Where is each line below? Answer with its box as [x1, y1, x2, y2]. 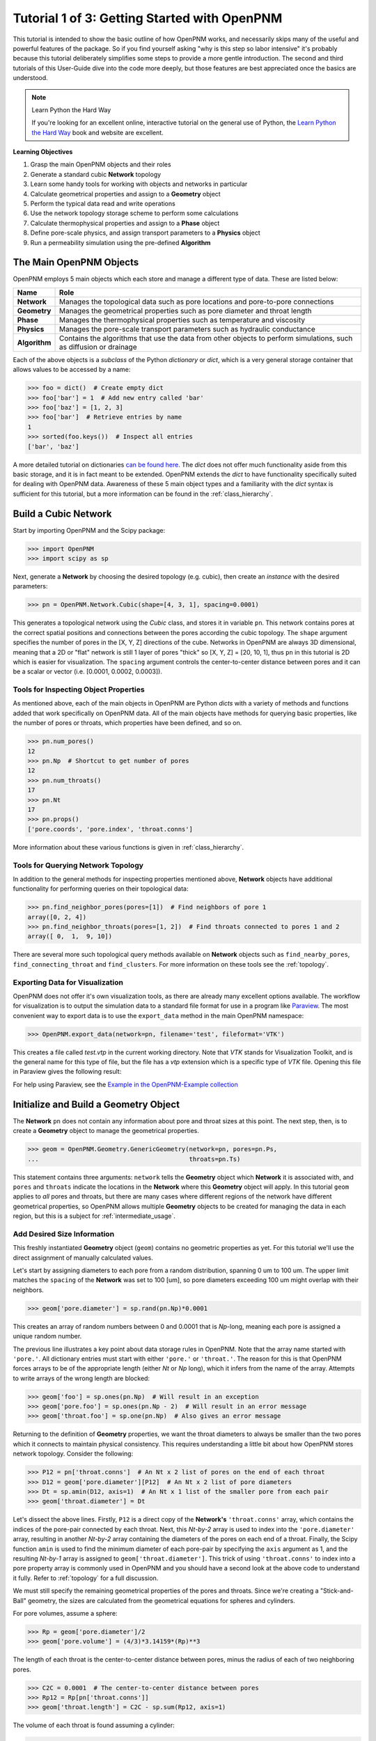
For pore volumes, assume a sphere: [13, 1609, 118, 1617]
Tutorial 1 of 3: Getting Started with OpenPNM [13, 10, 283, 26]
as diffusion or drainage [58, 342, 137, 352]
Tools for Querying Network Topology [13, 860, 144, 870]
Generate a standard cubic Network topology [30, 170, 162, 178]
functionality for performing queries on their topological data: [13, 884, 189, 893]
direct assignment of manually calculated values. [13, 1254, 153, 1262]
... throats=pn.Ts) [27, 1155, 241, 1163]
